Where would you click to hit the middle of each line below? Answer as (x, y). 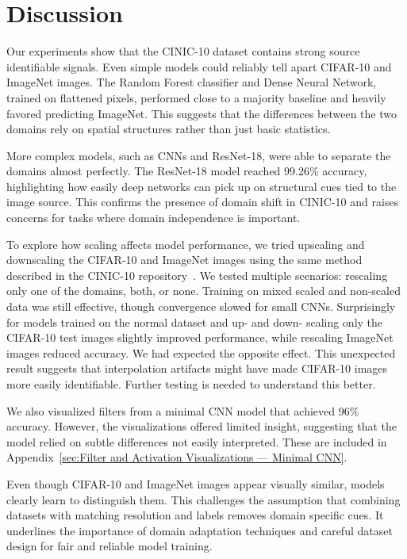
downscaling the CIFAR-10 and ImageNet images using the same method (184, 260)
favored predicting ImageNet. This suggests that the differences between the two (202, 113)
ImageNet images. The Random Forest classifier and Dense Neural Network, (192, 82)
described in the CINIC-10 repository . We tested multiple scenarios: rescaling (197, 275)
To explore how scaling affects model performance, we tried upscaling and (186, 244)
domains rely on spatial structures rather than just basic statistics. (169, 129)
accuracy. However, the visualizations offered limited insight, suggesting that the (202, 426)
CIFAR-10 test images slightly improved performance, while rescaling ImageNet (200, 337)
